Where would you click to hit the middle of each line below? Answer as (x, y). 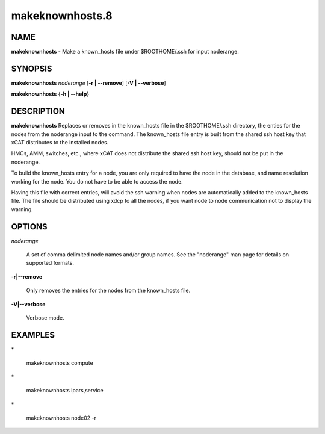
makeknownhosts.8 (62, 16)
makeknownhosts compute (60, 363)
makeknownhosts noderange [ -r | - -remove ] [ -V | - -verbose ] (88, 83)
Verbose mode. (45, 318)
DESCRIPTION (38, 111)
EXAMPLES (33, 335)
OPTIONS (29, 227)
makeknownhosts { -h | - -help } (50, 94)
